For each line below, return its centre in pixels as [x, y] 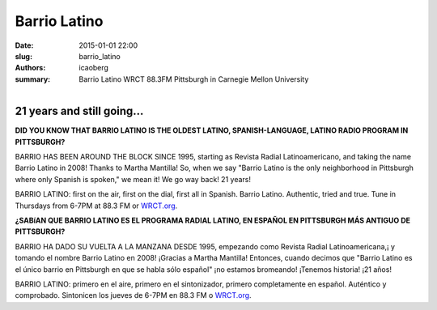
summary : [33, 79]
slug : [23, 56]
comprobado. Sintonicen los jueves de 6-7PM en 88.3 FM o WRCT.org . [133, 295]
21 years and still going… [79, 111]
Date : [24, 45]
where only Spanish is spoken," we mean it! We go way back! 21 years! [133, 179]
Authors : [30, 68]
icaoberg [94, 68]
